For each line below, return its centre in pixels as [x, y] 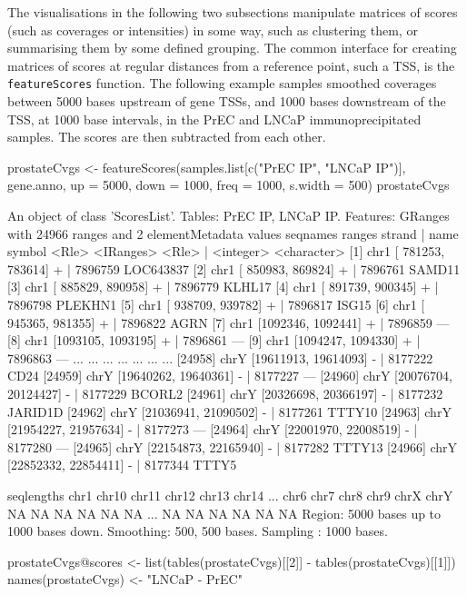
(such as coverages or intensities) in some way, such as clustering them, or [213, 30]
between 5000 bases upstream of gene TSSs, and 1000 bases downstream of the [227, 101]
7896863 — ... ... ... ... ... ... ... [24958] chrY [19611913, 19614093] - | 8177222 [220, 357]
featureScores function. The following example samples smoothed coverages [222, 83]
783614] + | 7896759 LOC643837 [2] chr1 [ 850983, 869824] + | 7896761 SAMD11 [234, 268]
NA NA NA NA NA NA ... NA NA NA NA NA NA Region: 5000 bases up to [224, 513]
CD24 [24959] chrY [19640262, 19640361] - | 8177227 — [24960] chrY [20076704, [230, 376]
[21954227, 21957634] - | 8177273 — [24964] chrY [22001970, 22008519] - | [213, 429]
